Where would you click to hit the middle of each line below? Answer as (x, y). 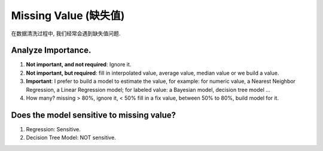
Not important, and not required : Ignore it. (79, 64)
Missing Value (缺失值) (68, 16)
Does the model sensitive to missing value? (94, 115)
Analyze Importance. (51, 50)
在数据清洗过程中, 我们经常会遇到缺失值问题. (66, 33)
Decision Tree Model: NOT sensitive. (71, 138)
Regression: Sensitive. (53, 129)
